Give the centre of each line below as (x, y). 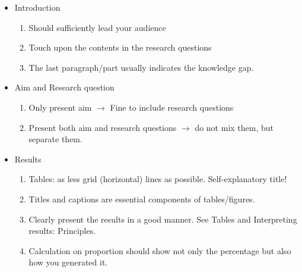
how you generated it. (68, 262)
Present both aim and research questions (103, 127)
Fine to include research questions (172, 107)
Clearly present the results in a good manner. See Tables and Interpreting (163, 219)
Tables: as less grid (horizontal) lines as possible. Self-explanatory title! (158, 179)
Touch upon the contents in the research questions (120, 47)
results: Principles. (62, 231)
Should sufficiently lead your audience (97, 27)
